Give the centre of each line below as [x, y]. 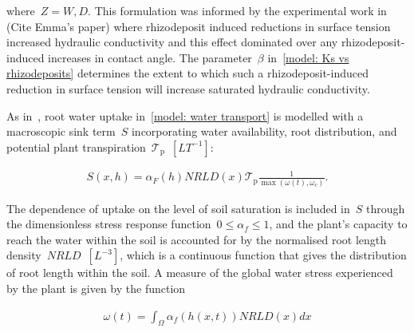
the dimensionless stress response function [109, 224]
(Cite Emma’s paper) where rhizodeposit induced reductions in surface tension [199, 26]
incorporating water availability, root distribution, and [264, 131]
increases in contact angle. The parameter [150, 57]
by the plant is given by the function [96, 288]
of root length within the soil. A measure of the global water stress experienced [200, 273]
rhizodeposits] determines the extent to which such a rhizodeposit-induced [187, 73]
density [24, 255]
